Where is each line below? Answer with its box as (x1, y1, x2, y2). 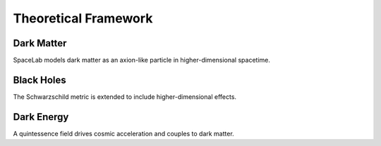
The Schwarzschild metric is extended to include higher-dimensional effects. (13, 92, 236, 101)
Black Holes (13, 74, 66, 86)
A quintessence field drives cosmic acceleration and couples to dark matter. (13, 129, 234, 138)
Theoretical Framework (13, 11, 153, 26)
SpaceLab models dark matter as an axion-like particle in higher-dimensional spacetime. (13, 56, 271, 65)
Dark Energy (13, 111, 69, 123)
